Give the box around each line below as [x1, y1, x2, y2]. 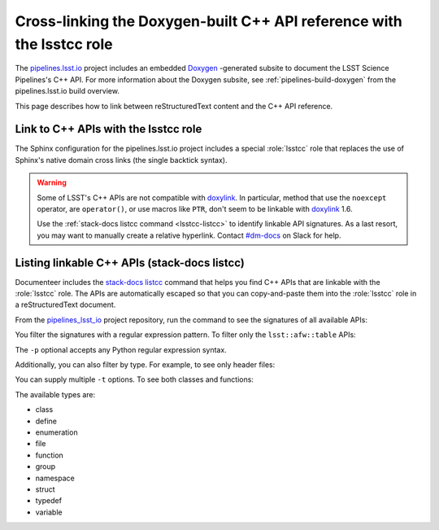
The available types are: [15, 389, 96, 399]
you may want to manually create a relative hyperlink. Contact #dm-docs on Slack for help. [37, 230, 341, 240]
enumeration [35, 427, 78, 437]
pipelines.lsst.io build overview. [15, 86, 120, 96]
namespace [35, 473, 75, 483]
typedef [35, 496, 63, 506]
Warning [37, 177, 67, 187]
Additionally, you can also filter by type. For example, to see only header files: [15, 360, 276, 370]
